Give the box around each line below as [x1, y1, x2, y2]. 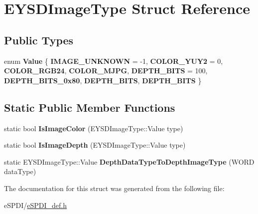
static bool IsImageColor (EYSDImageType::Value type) [4, 123, 183, 133]
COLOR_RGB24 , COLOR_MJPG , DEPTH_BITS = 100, [4, 65, 208, 76]
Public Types [4, 32, 74, 47]
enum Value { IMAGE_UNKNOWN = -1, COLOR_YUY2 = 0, [4, 55, 223, 66]
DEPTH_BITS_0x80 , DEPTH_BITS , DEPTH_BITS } [4, 75, 202, 85]
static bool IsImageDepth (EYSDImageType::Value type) [4, 140, 186, 150]
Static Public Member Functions [4, 99, 175, 115]
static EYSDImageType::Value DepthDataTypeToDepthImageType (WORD [4, 156, 255, 167]
